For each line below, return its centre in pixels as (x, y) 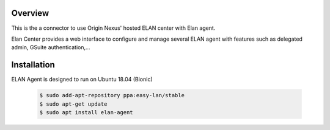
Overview (30, 13)
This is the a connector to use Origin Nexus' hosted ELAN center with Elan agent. (113, 28)
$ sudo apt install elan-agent (86, 112)
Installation (33, 65)
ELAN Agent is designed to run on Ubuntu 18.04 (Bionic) (82, 80)
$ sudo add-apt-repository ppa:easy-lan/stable (112, 95)
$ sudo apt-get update (73, 104)
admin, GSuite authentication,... (51, 47)
